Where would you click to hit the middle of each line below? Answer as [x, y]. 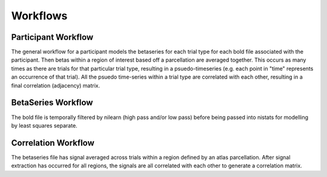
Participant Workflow [52, 37]
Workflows [39, 16]
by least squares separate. [45, 125]
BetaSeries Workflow [52, 103]
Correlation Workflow [53, 143]
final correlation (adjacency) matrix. [55, 85]
